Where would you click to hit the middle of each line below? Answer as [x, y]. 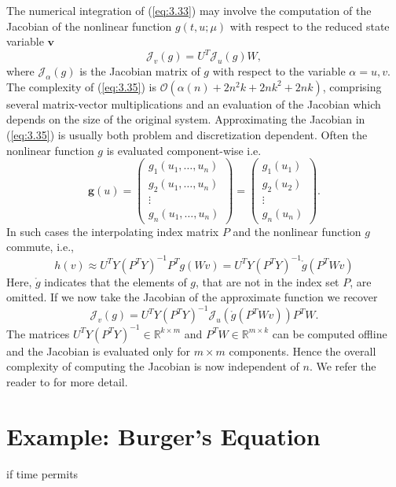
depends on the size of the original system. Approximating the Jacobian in [186, 119]
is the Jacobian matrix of [140, 71]
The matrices [38, 333]
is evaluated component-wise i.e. [184, 150]
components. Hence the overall [302, 350]
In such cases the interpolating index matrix [113, 231]
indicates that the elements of [115, 281]
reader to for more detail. [67, 381]
